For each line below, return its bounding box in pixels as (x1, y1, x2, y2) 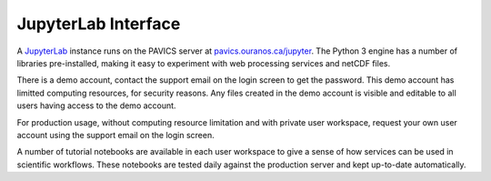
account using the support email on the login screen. (16, 129, 215, 140)
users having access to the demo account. (16, 100, 176, 111)
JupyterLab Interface (16, 14, 181, 34)
